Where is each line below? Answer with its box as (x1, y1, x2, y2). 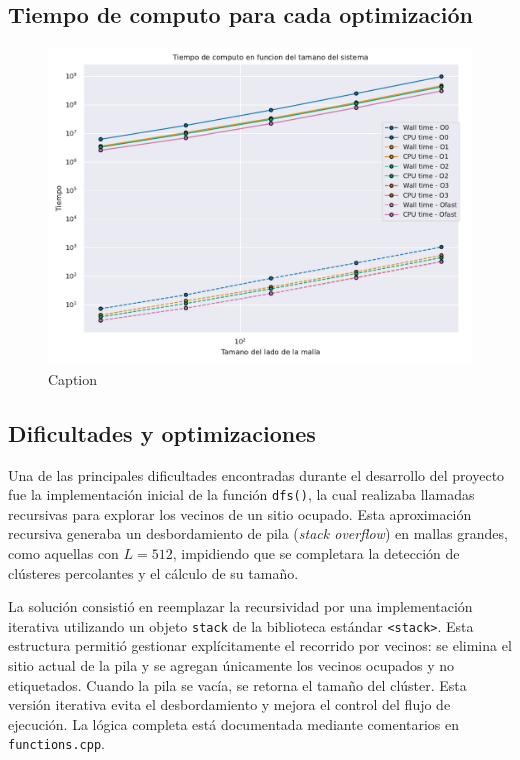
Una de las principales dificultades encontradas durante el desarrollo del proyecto (8, 464, 505, 485)
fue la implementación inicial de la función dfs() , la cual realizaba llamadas (8, 484, 475, 505)
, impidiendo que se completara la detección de (172, 543, 460, 564)
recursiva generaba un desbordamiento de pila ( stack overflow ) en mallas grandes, (8, 523, 508, 544)
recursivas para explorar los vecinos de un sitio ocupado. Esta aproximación (8, 503, 472, 524)
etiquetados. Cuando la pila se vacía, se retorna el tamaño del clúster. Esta (8, 674, 467, 695)
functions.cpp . (8, 733, 105, 754)
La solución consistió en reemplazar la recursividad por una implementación (8, 596, 473, 617)
